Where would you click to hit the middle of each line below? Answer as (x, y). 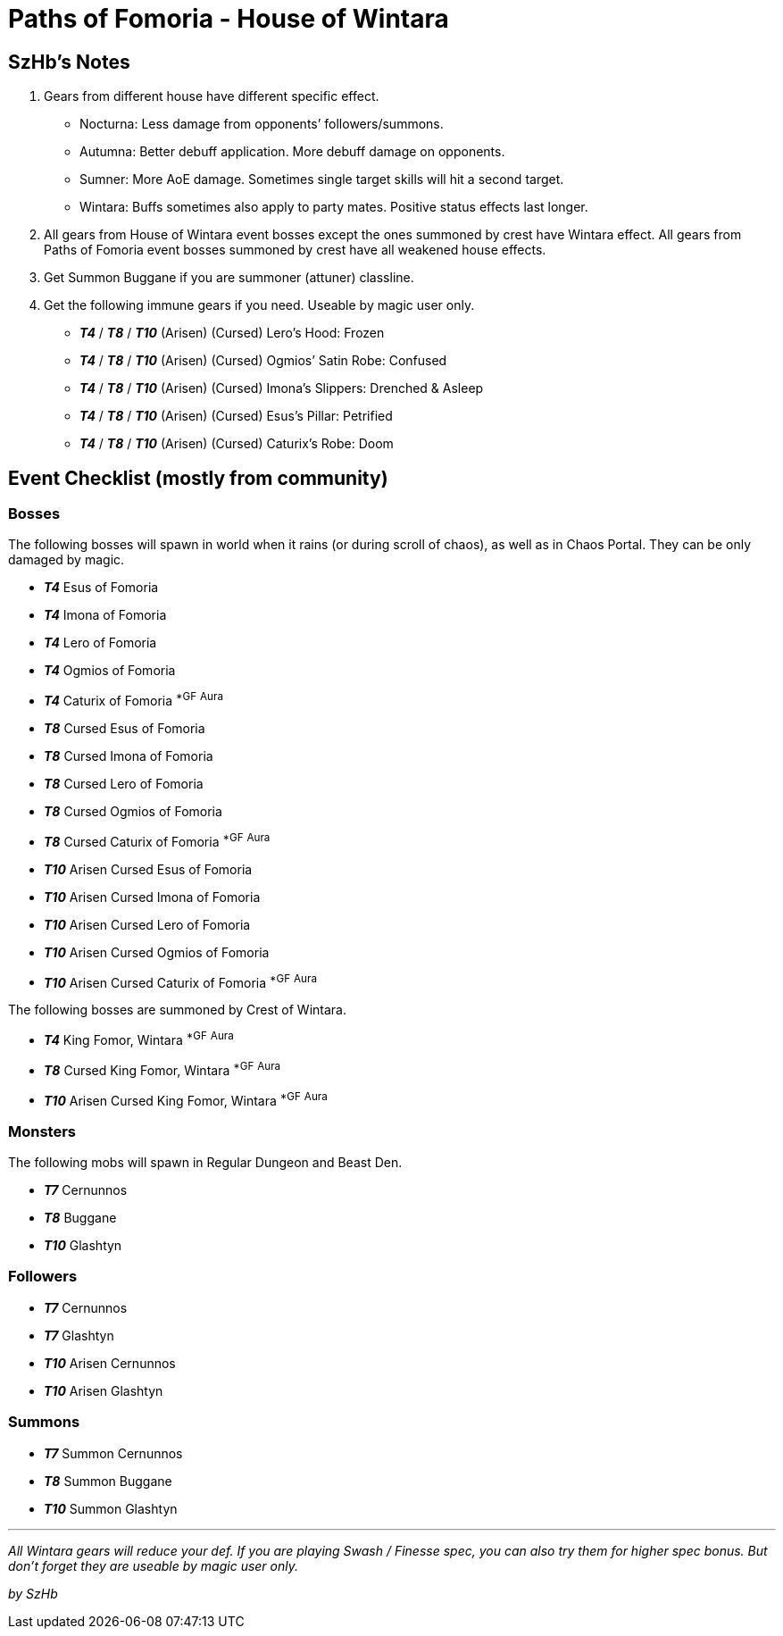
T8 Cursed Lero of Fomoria (124, 784)
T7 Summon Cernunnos (113, 1453)
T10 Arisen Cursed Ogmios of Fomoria (157, 952)
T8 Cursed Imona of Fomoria (129, 756)
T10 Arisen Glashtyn (104, 1390)
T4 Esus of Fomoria (101, 588)
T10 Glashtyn (83, 1246)
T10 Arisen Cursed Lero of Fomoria (147, 924)
